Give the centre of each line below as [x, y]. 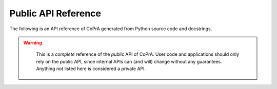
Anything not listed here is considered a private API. [91, 69]
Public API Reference [55, 13]
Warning [33, 42]
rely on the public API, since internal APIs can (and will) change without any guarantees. [129, 61]
